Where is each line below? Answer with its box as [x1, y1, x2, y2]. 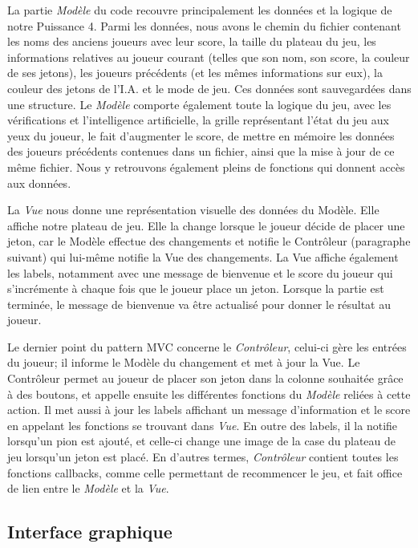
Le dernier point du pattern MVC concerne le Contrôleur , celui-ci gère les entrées [7, 338, 407, 355]
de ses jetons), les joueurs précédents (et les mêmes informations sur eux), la [7, 64, 383, 81]
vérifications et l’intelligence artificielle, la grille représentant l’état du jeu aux [7, 112, 389, 128]
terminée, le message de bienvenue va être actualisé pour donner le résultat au [7, 295, 392, 312]
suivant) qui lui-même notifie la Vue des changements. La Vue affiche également [7, 248, 399, 265]
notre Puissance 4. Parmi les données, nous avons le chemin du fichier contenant [7, 17, 401, 34]
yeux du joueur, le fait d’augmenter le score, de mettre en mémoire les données [7, 127, 395, 144]
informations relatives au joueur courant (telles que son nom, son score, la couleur [7, 48, 410, 65]
